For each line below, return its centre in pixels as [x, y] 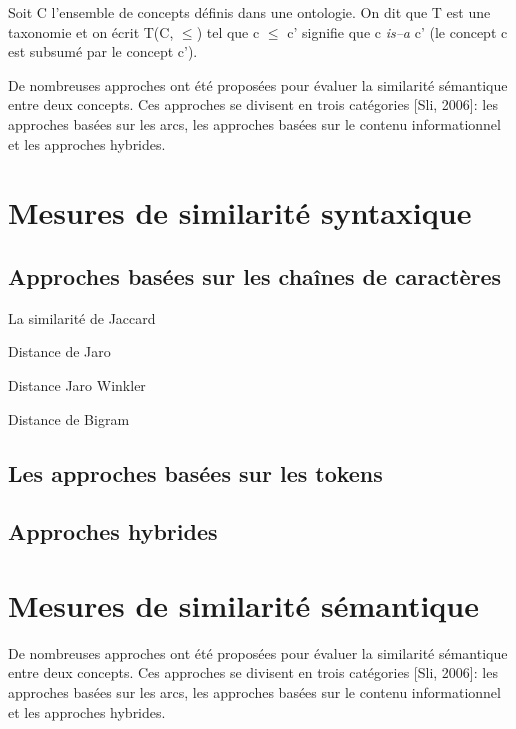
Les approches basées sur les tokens [195, 472]
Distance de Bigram [69, 418]
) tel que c [228, 31]
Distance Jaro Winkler [77, 384]
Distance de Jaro [59, 351]
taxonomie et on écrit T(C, [91, 31]
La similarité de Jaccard [82, 317]
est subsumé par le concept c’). [103, 51]
